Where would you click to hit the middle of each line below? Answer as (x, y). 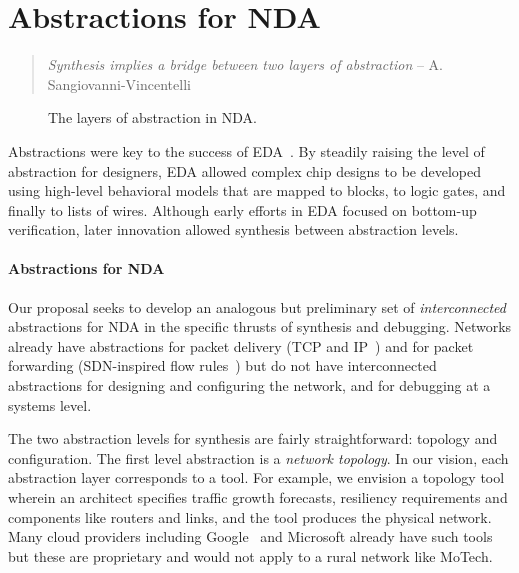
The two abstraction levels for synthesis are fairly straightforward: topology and (253, 438)
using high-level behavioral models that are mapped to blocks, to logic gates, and (257, 190)
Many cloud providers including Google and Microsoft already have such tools (250, 536)
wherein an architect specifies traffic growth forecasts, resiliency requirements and (258, 497)
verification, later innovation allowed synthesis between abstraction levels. (233, 229)
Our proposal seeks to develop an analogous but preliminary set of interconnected (257, 306)
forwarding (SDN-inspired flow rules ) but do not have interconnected (222, 365)
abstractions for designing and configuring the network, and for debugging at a (249, 385)
